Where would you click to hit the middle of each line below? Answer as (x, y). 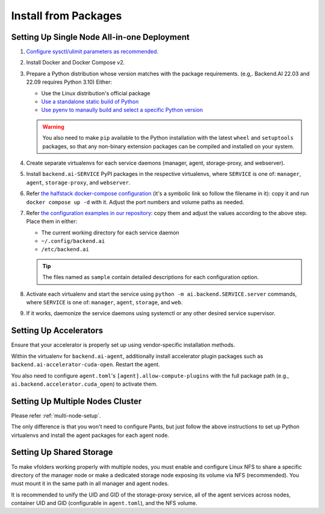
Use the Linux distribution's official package (96, 93)
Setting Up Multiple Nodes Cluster (76, 401)
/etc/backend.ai (65, 249)
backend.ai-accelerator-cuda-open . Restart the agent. (86, 365)
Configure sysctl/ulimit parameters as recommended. (92, 52)
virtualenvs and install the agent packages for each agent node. (90, 435)
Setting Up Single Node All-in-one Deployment (100, 37)
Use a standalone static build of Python (90, 102)
